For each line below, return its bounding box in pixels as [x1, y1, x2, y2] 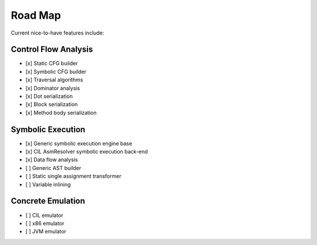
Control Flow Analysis [11, 45, 93, 55]
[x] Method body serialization [25, 109, 97, 116]
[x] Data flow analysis [25, 156, 78, 164]
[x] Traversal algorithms [25, 76, 83, 83]
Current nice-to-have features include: [11, 29, 104, 36]
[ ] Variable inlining [25, 181, 71, 188]
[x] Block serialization [25, 101, 78, 108]
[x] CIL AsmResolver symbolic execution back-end [25, 148, 148, 155]
